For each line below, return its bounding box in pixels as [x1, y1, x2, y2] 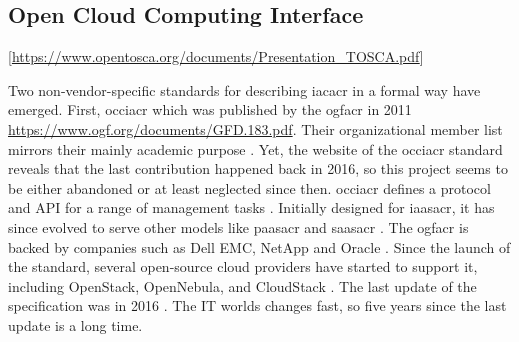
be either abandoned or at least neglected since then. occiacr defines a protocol [8, 177, 491, 198]
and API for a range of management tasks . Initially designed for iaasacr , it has [8, 197, 495, 218]
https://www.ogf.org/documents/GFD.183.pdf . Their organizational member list [8, 118, 503, 139]
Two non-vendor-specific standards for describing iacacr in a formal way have [8, 79, 481, 100]
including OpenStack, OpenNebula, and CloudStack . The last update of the [8, 275, 477, 296]
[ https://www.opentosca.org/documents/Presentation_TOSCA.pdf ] [8, 46, 424, 67]
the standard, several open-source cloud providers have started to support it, [8, 256, 478, 277]
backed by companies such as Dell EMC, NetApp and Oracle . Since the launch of [8, 236, 511, 257]
